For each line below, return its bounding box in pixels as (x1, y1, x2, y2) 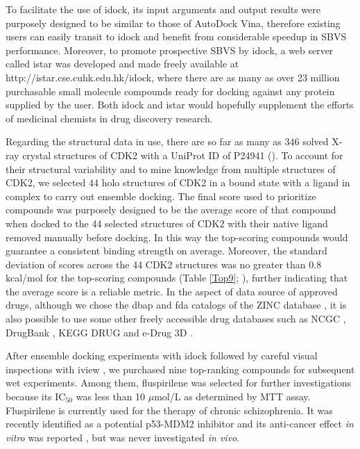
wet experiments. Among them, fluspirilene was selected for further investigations (6, 375, 352, 390)
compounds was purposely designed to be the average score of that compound (6, 202, 336, 217)
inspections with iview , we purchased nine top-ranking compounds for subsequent (6, 361, 355, 376)
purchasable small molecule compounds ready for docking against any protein (6, 83, 335, 98)
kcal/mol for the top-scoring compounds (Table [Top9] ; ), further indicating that (6, 270, 348, 285)
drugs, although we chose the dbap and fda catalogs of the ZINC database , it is (6, 297, 347, 312)
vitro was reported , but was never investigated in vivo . (6, 430, 240, 444)
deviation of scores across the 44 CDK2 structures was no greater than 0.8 (6, 256, 322, 271)
